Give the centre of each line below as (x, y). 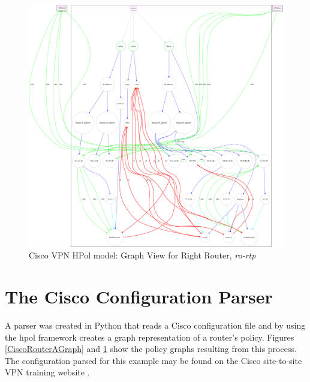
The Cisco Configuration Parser (139, 297)
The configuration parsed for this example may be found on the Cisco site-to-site (154, 360)
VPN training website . (47, 372)
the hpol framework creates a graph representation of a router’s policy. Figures (150, 337)
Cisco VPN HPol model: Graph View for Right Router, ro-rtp (142, 255)
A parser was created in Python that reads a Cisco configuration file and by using (155, 325)
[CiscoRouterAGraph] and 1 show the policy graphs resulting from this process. (151, 349)
